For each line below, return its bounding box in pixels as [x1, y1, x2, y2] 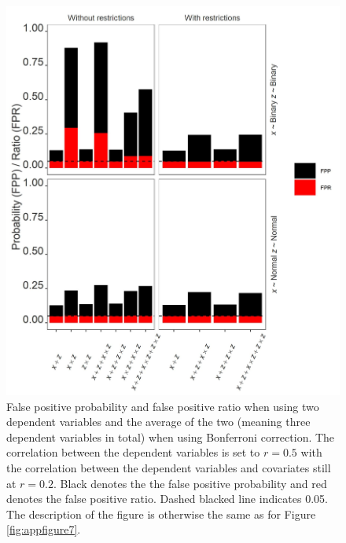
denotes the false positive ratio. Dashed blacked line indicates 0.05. [6, 490, 328, 507]
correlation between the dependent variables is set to [6, 444, 260, 460]
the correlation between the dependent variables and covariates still [6, 460, 331, 476]
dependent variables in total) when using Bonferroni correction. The [6, 428, 335, 445]
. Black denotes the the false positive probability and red [53, 475, 327, 491]
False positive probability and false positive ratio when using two [6, 398, 319, 414]
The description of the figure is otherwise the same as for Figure [6, 505, 316, 522]
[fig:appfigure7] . [6, 521, 81, 537]
